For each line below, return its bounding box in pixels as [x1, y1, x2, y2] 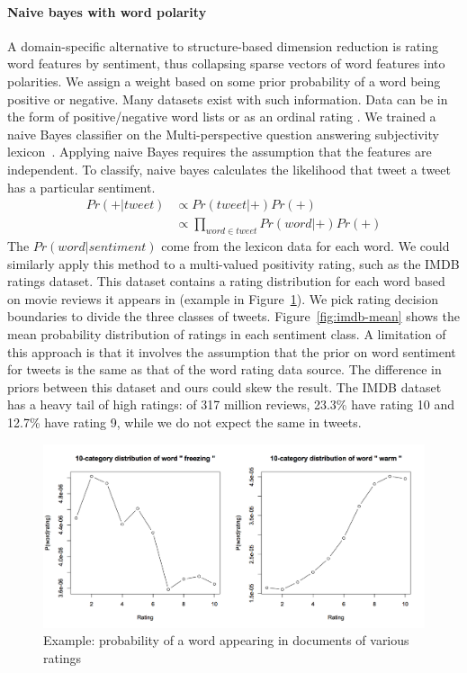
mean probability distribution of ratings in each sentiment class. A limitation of [7, 324, 446, 343]
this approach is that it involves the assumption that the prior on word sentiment [7, 342, 456, 361]
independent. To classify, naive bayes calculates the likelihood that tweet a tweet [7, 159, 451, 178]
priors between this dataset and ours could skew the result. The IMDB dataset [7, 377, 442, 396]
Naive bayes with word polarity [7, 2, 207, 21]
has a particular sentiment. [7, 177, 156, 196]
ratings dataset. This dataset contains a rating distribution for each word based [7, 272, 445, 291]
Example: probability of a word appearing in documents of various [43, 631, 409, 650]
